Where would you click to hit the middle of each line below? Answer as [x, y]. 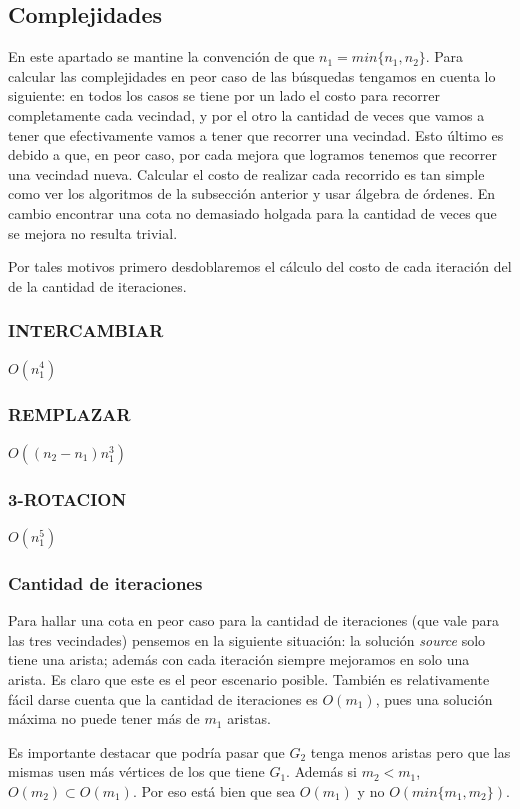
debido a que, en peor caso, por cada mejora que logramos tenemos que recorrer [252, 154]
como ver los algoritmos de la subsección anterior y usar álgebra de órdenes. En [252, 193]
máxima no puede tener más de [104, 718]
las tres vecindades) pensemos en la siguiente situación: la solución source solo [247, 639]
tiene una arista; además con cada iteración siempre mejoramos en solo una [239, 659]
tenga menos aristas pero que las [410, 751]
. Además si [321, 771]
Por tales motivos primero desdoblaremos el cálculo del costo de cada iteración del [260, 266]
